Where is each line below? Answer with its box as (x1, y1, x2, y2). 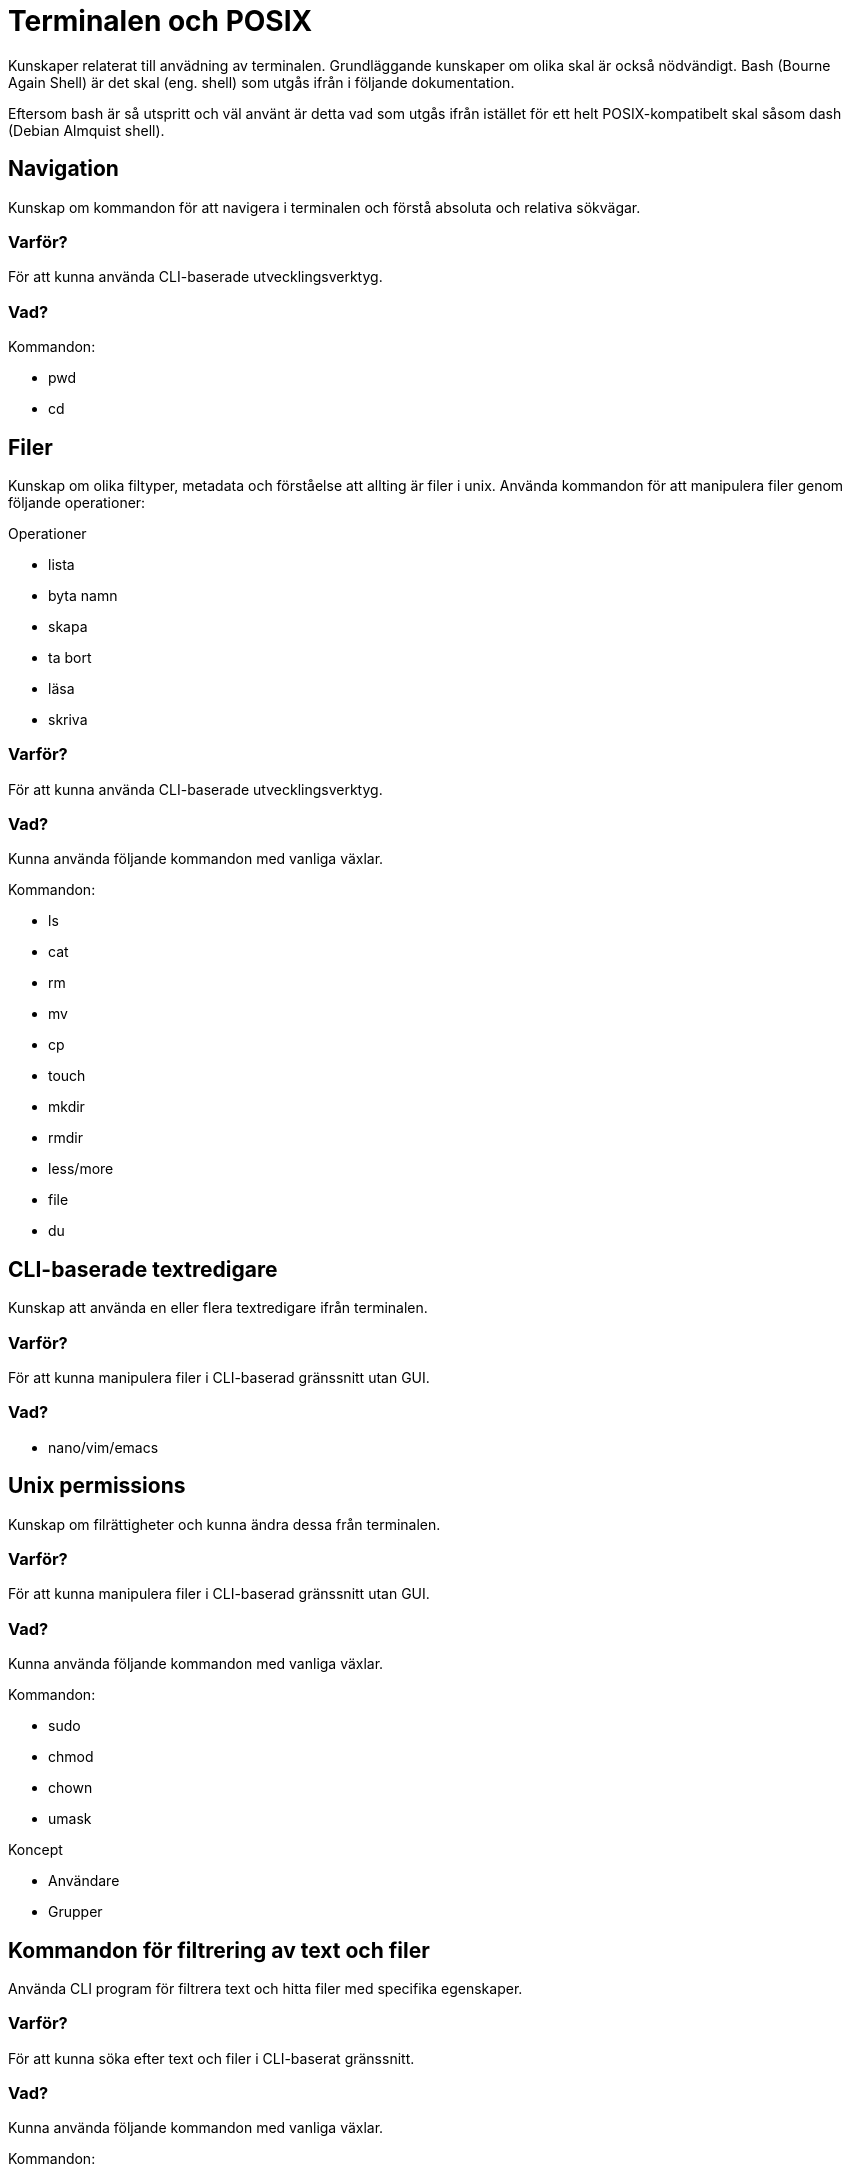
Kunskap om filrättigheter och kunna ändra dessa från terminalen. (8, 1515, 441, 1533)
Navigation (8, 156, 119, 182)
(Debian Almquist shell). (8, 121, 165, 139)
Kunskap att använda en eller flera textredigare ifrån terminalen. (8, 1299, 428, 1317)
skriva (48, 710, 88, 728)
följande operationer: (8, 493, 146, 511)
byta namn (48, 586, 118, 604)
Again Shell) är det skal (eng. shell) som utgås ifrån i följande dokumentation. (8, 73, 515, 91)
